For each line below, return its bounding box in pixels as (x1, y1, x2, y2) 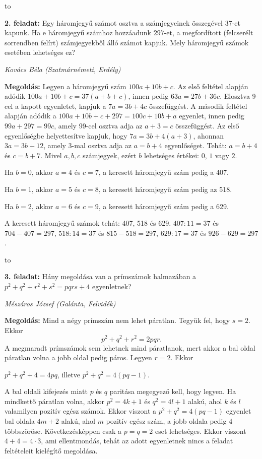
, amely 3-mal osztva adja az (43, 140, 132, 151)
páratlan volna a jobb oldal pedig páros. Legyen (5, 352, 152, 363)
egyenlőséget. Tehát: (164, 140, 227, 151)
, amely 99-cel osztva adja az (54, 120, 143, 130)
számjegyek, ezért (82, 150, 137, 160)
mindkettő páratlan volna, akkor (5, 396, 105, 406)
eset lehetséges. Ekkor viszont (155, 425, 246, 436)
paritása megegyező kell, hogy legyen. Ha (109, 386, 236, 397)
